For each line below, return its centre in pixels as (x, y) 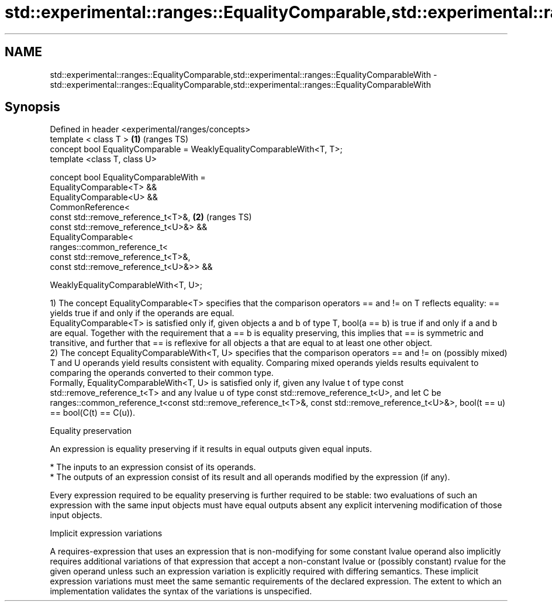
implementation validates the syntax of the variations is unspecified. (181, 591)
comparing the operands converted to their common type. (162, 373)
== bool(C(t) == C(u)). (92, 413)
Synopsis (32, 107)
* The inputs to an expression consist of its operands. (153, 467)
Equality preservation (91, 431)
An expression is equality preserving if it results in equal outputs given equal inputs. (211, 449)
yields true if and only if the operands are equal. (142, 313)
